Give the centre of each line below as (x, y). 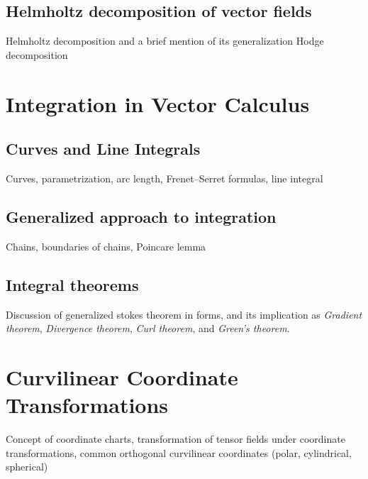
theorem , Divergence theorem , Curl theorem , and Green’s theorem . (148, 328)
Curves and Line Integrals (103, 149)
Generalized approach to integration (141, 216)
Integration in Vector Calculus (158, 103)
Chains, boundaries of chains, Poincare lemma (106, 246)
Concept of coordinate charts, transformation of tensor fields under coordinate (175, 439)
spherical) (27, 467)
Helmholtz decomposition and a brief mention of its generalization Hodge (165, 41)
